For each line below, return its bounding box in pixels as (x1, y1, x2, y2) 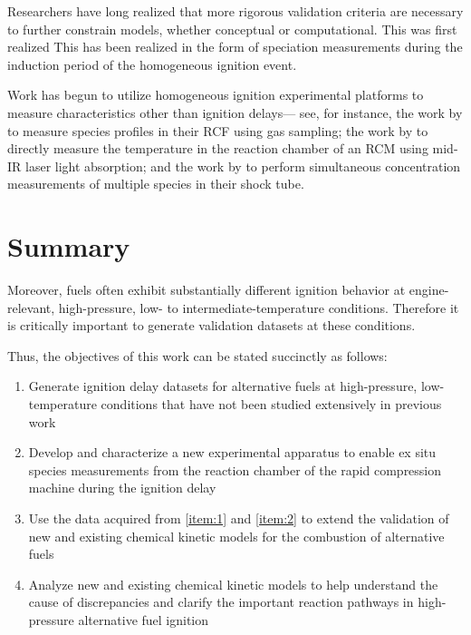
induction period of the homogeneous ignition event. (7, 54, 297, 73)
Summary (7, 228, 130, 265)
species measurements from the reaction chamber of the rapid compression (28, 460, 442, 479)
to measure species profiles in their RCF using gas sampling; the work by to (7, 121, 428, 140)
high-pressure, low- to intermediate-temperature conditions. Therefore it (58, 298, 459, 317)
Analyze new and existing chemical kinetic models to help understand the (28, 574, 438, 593)
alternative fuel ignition (78, 610, 209, 629)
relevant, (7, 298, 55, 317)
